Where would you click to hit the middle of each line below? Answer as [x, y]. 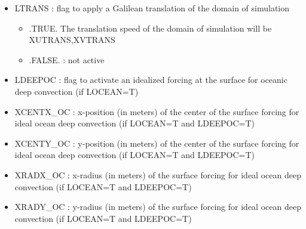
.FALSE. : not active [67, 59]
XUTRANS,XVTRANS [72, 40]
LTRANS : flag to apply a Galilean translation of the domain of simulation [152, 8]
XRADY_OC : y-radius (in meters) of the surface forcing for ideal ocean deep [158, 207]
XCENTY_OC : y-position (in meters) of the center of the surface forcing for [157, 143]
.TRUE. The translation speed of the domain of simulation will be [150, 28]
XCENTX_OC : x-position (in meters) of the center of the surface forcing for [157, 111]
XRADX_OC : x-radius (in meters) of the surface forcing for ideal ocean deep [158, 174]
